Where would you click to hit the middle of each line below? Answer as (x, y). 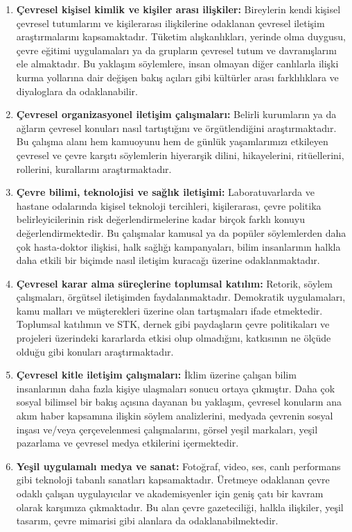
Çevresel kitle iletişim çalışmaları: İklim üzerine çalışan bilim (156, 375)
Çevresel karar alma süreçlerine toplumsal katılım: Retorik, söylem (174, 283)
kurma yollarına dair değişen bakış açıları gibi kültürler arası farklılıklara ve (177, 77)
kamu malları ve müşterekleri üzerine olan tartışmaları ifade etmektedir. (169, 310)
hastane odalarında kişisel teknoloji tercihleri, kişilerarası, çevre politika (169, 205)
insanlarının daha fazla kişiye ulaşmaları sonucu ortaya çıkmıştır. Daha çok (176, 388)
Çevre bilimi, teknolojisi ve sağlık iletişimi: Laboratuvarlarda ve (165, 192)
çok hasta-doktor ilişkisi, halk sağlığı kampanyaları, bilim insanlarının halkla (178, 246)
